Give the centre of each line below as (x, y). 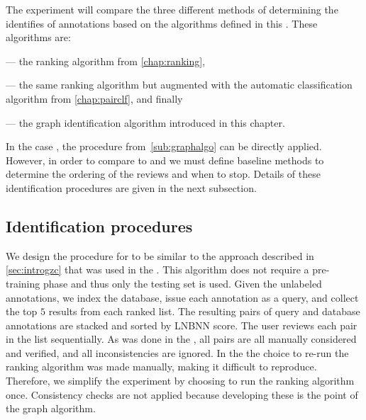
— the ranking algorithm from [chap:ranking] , (106, 61)
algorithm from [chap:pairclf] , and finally (94, 98)
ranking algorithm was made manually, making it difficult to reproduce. (161, 367)
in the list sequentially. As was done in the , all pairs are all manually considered (181, 339)
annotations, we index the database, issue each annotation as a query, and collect (182, 297)
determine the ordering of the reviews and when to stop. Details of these (163, 174)
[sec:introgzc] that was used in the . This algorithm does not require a (157, 269)
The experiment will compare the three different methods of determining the (172, 9)
